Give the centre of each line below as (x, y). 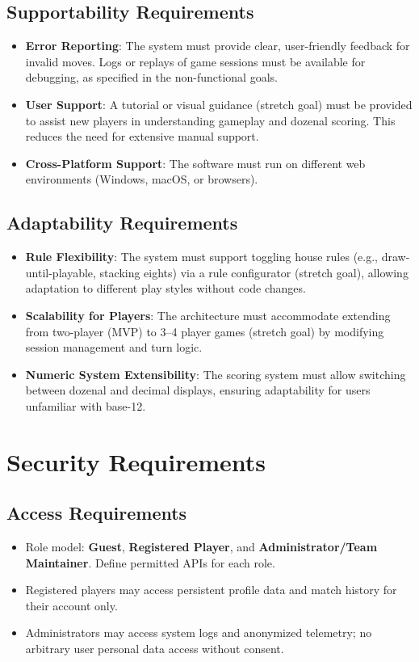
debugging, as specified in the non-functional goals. (151, 77)
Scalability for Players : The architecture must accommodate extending (208, 315)
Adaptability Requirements (122, 223)
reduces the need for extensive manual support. (142, 136)
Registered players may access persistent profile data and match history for (211, 590)
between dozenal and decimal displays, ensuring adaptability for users (198, 390)
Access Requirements (97, 513)
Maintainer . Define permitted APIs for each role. (150, 562)
